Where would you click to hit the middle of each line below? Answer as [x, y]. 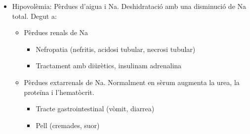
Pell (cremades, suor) [68, 125]
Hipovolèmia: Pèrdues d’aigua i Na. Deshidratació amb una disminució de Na [129, 6]
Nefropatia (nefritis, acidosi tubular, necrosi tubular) [116, 49]
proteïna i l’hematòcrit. [59, 92]
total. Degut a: [34, 16]
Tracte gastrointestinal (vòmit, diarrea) [95, 109]
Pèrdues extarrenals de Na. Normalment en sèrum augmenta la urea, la [132, 82]
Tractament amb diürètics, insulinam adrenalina [109, 66]
